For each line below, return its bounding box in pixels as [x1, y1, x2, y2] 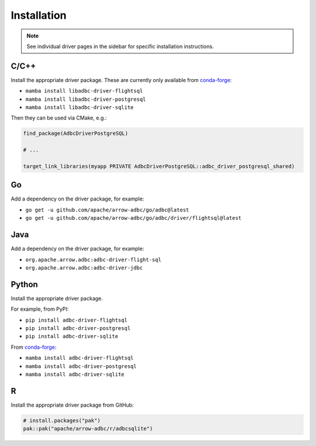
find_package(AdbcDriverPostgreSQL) [23, 130, 129, 137]
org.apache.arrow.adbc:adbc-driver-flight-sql [25, 256, 162, 263]
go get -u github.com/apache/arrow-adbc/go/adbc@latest [25, 206, 190, 213]
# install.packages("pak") [23, 417, 101, 424]
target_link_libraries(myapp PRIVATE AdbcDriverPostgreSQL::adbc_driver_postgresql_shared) [23, 163, 295, 169]
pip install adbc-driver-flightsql [25, 316, 128, 324]
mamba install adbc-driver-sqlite [25, 371, 125, 377]
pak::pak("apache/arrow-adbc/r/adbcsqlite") [23, 425, 153, 432]
